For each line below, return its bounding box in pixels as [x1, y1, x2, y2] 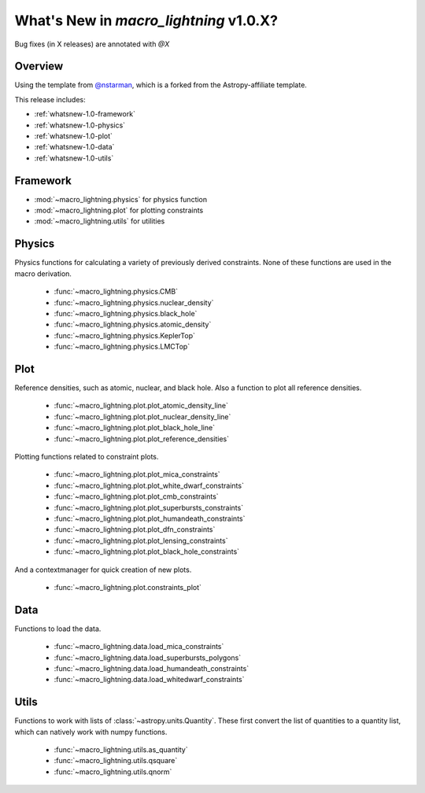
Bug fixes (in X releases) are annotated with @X [14, 39, 170, 49]
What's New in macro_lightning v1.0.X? [14, 12, 279, 29]
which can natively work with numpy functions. [14, 727, 168, 736]
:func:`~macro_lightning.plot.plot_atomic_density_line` [54, 401, 228, 411]
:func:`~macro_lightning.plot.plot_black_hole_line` [54, 423, 216, 433]
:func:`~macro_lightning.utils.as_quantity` [54, 745, 188, 754]
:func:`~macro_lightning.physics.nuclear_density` [54, 297, 214, 307]
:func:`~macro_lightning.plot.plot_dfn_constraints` [54, 525, 216, 534]
